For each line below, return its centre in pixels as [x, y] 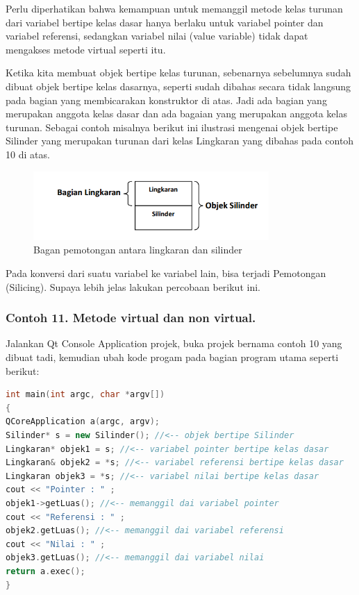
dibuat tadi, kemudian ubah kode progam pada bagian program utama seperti [172, 357]
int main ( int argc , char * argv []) [85, 395]
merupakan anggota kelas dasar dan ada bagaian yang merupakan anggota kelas [176, 114]
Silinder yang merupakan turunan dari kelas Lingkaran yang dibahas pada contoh [180, 141]
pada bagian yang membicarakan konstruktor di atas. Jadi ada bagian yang [166, 100]
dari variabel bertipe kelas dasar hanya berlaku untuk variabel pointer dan [165, 22]
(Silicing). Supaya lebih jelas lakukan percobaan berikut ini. [133, 286]
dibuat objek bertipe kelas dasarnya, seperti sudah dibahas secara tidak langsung [178, 86]
